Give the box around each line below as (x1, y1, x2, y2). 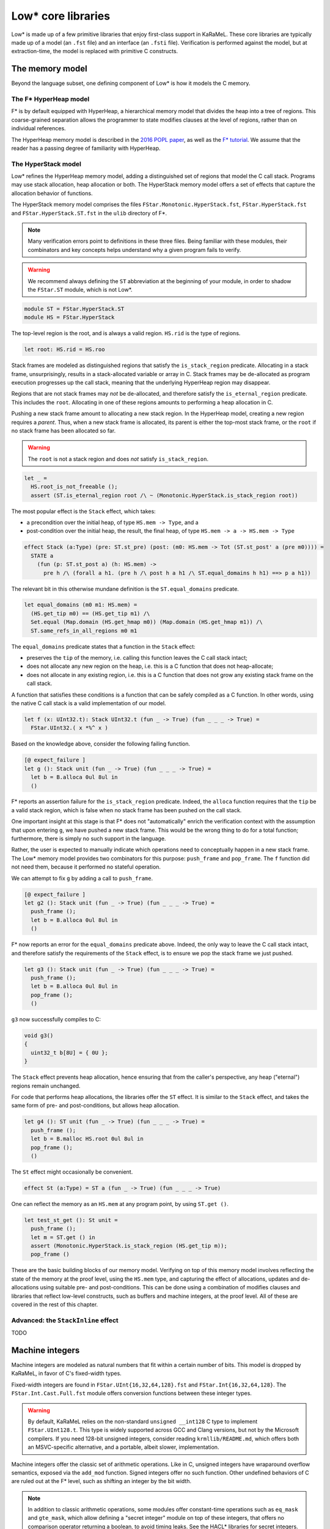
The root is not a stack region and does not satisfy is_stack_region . (28, 455, 209, 462)
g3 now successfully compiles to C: (11, 1016, 101, 1023)
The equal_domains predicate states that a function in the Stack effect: (11, 643, 196, 650)
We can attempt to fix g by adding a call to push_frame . (11, 875, 153, 882)
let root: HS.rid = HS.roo (24, 346, 105, 353)
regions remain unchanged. (11, 1082, 81, 1089)
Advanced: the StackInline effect (11, 1316, 119, 1324)
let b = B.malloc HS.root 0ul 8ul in (31, 1135, 144, 1142)
